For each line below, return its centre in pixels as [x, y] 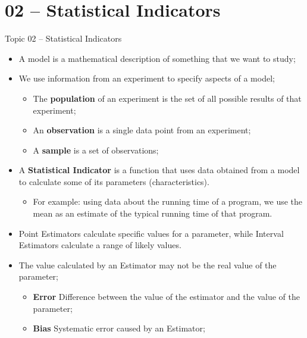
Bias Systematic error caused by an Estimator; [119, 328]
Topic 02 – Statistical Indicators [63, 38]
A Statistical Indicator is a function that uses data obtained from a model [159, 170]
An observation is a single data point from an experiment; [142, 130]
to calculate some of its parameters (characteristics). [114, 181]
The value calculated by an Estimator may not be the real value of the [148, 265]
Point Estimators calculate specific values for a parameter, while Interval [151, 233]
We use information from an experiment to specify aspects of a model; [147, 78]
